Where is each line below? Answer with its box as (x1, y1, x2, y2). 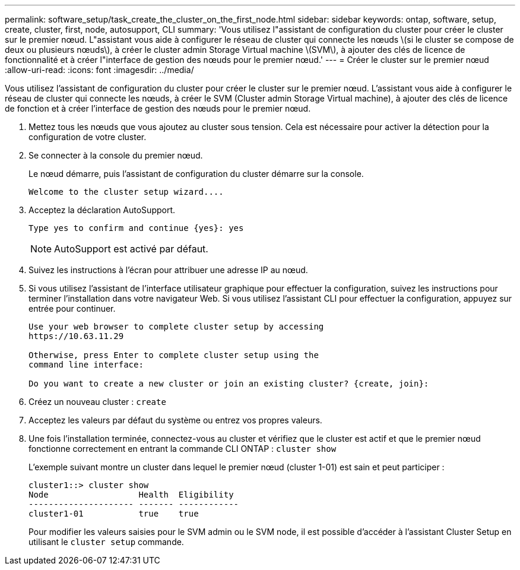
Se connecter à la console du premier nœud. (28, 150, 203, 160)
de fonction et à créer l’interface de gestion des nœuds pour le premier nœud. (5, 103, 311, 113)
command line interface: (28, 360, 144, 369)
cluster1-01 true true (28, 509, 199, 518)
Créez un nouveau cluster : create (28, 397, 166, 407)
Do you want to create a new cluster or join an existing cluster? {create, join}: (28, 379, 429, 388)
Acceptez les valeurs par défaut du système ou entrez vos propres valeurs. (28, 415, 322, 425)
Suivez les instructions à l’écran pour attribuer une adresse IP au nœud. (28, 265, 308, 275)
